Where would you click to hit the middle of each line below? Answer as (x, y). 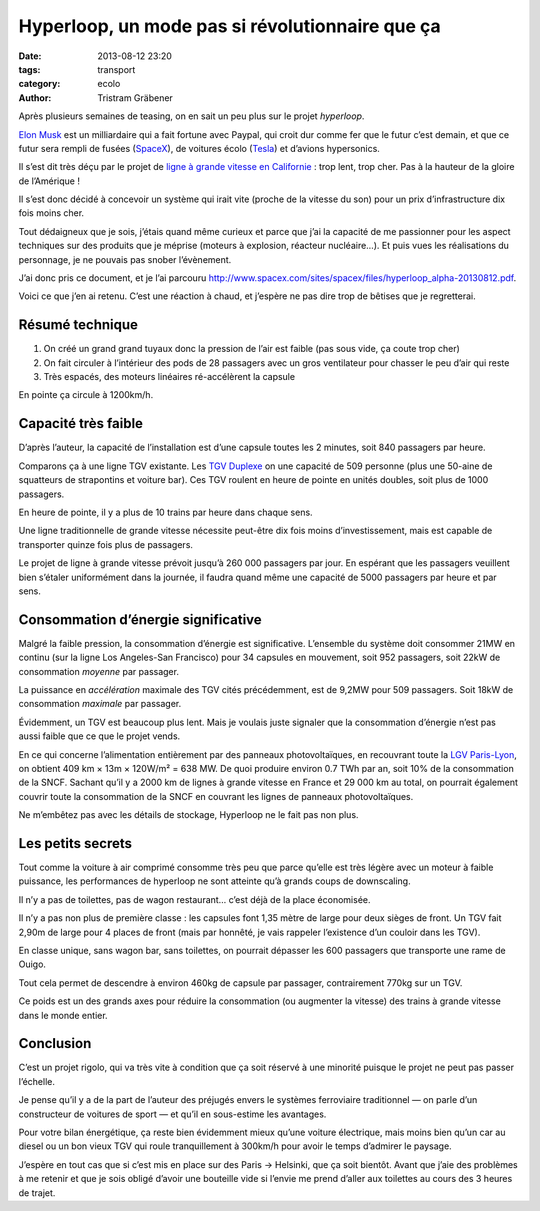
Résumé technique (78, 325)
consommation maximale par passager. (100, 704)
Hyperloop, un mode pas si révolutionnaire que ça (230, 26)
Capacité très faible (81, 423)
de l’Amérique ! (49, 181)
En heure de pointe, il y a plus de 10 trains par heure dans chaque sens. (166, 512)
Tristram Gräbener (135, 97)
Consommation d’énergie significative (140, 619)
